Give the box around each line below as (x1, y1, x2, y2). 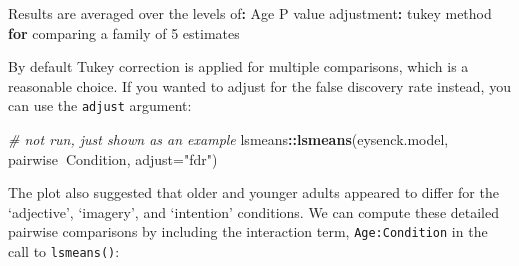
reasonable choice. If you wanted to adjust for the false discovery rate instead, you (8, 75, 511, 96)
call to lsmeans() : (8, 241, 120, 262)
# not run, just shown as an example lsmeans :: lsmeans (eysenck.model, (8, 129, 449, 150)
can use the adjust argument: (8, 95, 192, 116)
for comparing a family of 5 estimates (8, 22, 240, 43)
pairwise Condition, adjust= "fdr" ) (8, 148, 218, 169)
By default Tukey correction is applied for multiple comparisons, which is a (8, 56, 469, 77)
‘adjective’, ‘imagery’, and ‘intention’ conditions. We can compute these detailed (8, 201, 499, 222)
